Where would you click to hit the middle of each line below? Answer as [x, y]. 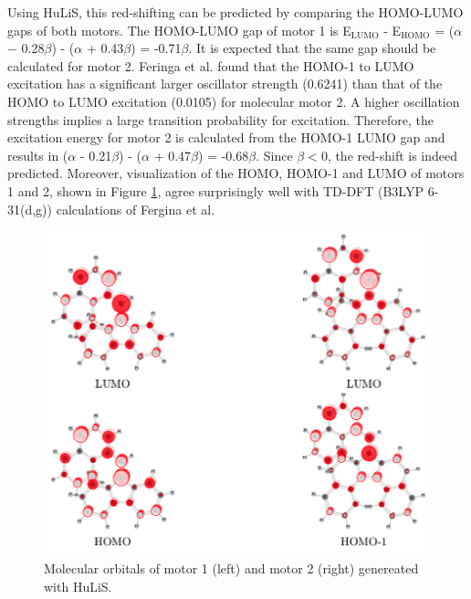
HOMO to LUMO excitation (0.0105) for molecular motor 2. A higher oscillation [234, 101]
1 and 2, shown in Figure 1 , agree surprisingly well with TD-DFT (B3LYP [215, 190]
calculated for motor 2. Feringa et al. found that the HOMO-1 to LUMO [211, 65]
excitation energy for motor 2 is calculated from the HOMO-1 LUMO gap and [226, 137]
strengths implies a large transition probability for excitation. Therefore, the [220, 119]
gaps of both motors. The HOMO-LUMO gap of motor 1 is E [179, 30]
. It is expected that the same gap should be [312, 48]
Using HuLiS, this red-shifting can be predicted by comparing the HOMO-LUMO [235, 12]
